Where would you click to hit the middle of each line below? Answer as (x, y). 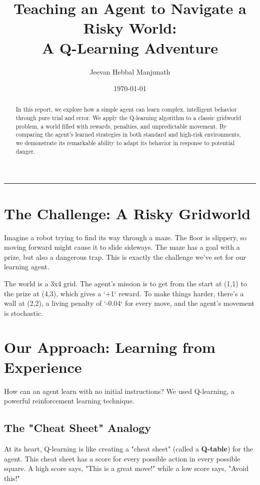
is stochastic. (23, 313)
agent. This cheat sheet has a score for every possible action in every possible (122, 458)
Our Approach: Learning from (110, 347)
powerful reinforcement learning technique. (69, 401)
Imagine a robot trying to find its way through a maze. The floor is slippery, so (125, 237)
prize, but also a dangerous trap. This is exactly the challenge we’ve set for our (125, 257)
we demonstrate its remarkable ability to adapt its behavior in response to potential (125, 143)
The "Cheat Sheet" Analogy (78, 428)
